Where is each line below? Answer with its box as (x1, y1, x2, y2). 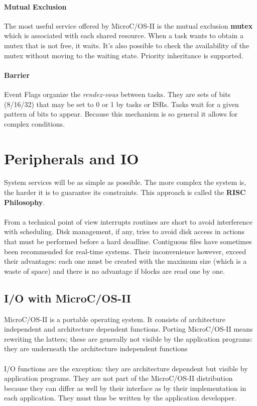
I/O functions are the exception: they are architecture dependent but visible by (4, 363, 248, 373)
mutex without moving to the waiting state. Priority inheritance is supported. (4, 50, 243, 60)
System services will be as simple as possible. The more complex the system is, (4, 177, 246, 187)
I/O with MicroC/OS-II (4, 290, 131, 306)
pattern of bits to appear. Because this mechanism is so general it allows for (4, 109, 238, 119)
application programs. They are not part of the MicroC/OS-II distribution (4, 373, 233, 383)
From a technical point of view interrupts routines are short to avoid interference (4, 216, 253, 227)
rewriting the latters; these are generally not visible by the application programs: (4, 333, 253, 344)
